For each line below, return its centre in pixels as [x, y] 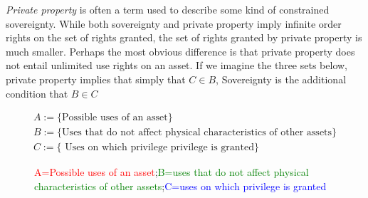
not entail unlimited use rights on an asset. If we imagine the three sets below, [177, 65]
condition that [37, 93]
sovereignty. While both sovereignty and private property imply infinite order [174, 23]
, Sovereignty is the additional [281, 79]
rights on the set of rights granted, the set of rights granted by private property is [184, 37]
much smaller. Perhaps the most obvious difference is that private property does [180, 51]
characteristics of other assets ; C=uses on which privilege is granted [180, 186]
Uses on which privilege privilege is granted [160, 148]
